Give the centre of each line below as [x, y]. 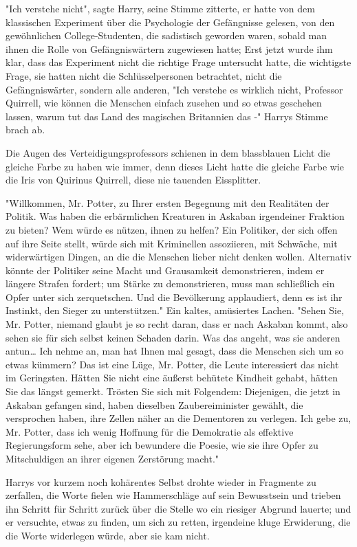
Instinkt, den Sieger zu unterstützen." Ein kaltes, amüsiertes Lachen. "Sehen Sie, [175, 310]
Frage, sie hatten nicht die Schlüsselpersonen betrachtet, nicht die [144, 75]
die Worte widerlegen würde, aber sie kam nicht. [108, 535]
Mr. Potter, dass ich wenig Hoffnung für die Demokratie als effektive [150, 431]
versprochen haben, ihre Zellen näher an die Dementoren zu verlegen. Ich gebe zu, [178, 418]
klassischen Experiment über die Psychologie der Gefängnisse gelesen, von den [170, 22]
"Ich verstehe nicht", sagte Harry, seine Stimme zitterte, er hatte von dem [160, 8]
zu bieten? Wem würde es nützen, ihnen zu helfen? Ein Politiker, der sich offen [172, 229]
